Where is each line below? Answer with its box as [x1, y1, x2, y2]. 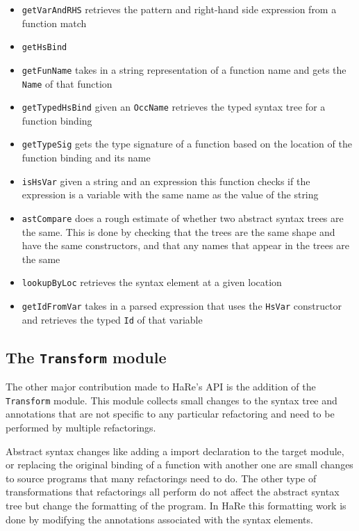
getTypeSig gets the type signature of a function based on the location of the [22, 136, 352, 151]
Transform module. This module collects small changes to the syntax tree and [6, 393, 337, 407]
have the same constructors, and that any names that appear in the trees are [22, 238, 349, 253]
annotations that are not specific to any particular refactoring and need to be [6, 406, 335, 421]
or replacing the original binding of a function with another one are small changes [6, 457, 353, 472]
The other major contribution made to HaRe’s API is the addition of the [6, 379, 316, 394]
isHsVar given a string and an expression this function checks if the [22, 173, 310, 188]
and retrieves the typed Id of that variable [22, 312, 203, 326]
